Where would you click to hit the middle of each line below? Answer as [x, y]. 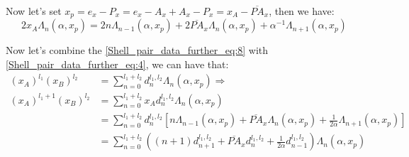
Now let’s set [34, 11]
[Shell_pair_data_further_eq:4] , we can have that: [117, 64]
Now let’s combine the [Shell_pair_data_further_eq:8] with [137, 50]
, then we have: [302, 11]
